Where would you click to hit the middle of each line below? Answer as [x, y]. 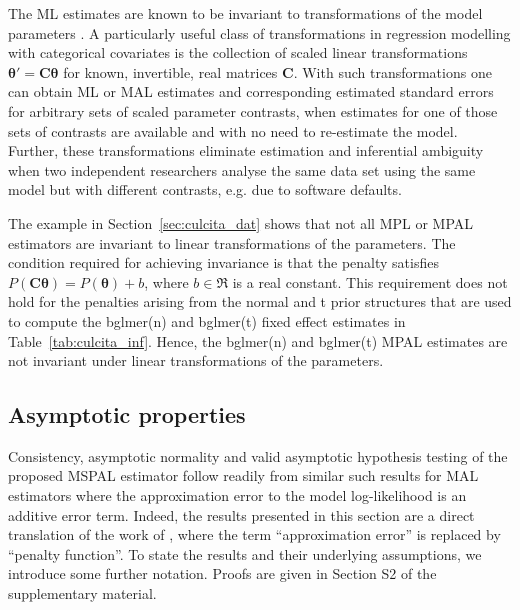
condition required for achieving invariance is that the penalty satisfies [223, 262]
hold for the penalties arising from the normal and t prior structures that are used [260, 301]
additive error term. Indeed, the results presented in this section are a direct [241, 514]
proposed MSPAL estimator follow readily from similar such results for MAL [243, 475]
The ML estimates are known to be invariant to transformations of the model [245, 13]
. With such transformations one [392, 71]
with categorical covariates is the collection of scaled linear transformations [238, 52]
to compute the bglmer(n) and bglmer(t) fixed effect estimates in [207, 320]
